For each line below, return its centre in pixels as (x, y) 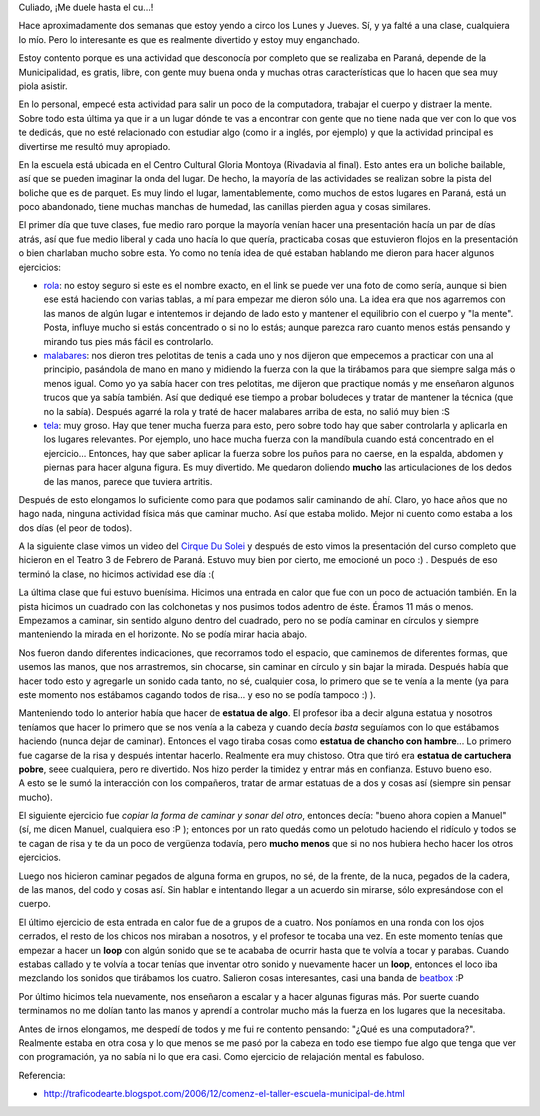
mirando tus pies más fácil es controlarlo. (128, 341)
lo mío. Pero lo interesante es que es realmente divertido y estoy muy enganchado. (189, 39)
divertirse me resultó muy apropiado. (94, 146)
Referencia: (42, 1075)
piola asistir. (43, 86)
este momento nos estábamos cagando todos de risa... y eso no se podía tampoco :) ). (197, 694)
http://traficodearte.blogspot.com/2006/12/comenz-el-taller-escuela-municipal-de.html (224, 1094)
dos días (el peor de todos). (75, 527)
